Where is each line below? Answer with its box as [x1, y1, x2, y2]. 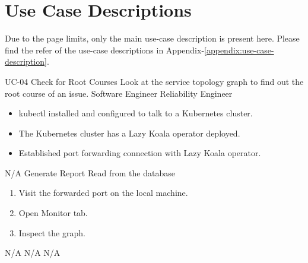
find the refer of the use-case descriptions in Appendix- [5, 43, 205, 56]
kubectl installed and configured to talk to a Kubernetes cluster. [18, 107, 253, 119]
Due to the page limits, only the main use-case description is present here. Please [5, 32, 300, 45]
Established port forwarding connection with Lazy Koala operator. [18, 147, 261, 159]
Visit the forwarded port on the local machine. [18, 186, 188, 199]
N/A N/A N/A [5, 246, 61, 259]
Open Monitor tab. [18, 207, 88, 219]
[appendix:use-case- [204, 43, 274, 56]
